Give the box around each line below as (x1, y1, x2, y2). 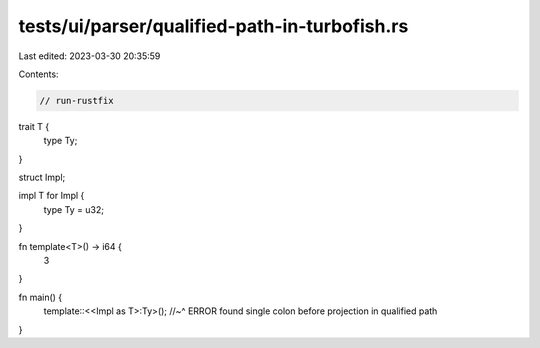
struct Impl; (18, 171, 66, 184)
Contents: (18, 68, 59, 80)
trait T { (18, 120, 50, 132)
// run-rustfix (39, 95, 114, 106)
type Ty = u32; (43, 203, 105, 215)
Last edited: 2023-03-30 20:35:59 (18, 50, 161, 62)
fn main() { (18, 291, 63, 303)
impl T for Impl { (18, 190, 85, 202)
